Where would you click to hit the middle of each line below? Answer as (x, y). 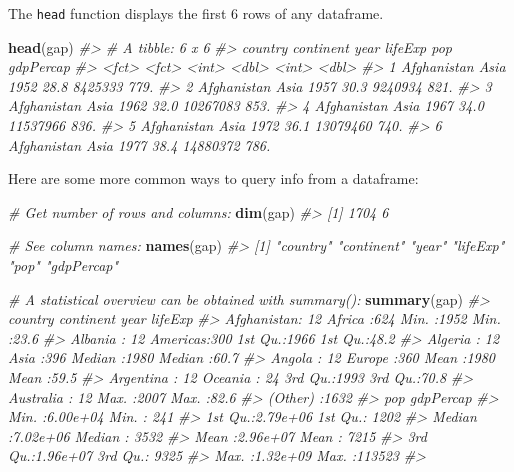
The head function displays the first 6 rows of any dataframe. (196, 13)
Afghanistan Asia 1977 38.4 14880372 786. (139, 144)
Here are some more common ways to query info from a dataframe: (213, 178)
